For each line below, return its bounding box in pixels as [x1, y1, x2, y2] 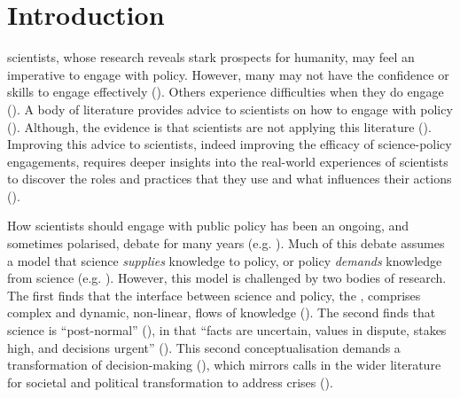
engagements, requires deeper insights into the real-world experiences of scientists [7, 152, 448, 170]
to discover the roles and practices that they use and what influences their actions [7, 169, 452, 188]
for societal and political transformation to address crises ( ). [7, 372, 333, 391]
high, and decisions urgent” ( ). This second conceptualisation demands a [7, 338, 401, 356]
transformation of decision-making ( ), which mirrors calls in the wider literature [7, 355, 441, 374]
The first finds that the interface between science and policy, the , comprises [7, 285, 421, 304]
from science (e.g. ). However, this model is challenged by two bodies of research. [7, 269, 447, 287]
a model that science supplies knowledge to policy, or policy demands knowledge [7, 251, 442, 269]
